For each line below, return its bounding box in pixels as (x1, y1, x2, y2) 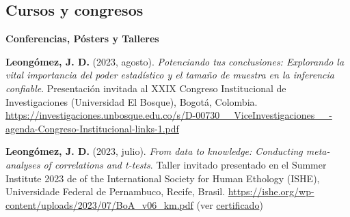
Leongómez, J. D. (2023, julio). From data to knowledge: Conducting (5, 144, 303, 158)
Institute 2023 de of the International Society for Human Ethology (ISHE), (5, 171, 320, 185)
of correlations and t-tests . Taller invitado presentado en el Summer (43, 157, 327, 171)
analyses (5, 157, 40, 171)
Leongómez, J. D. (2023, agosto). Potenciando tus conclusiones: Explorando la (5, 54, 345, 68)
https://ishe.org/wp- (228, 184, 314, 199)
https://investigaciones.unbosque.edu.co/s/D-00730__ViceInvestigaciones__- (5, 108, 332, 122)
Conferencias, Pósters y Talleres (5, 31, 159, 46)
